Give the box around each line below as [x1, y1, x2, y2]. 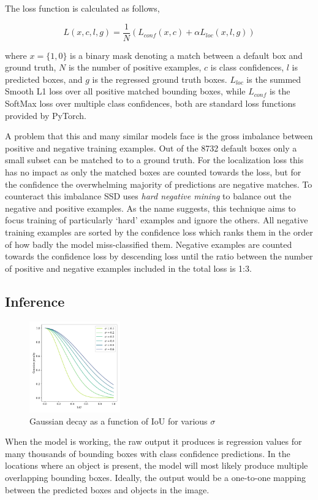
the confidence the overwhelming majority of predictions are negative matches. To [5, 177, 312, 190]
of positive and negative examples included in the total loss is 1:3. [5, 261, 252, 274]
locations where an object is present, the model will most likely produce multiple [5, 459, 308, 472]
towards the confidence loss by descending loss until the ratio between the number [5, 250, 313, 263]
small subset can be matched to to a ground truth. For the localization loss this [5, 153, 304, 166]
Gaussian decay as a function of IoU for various [29, 414, 208, 427]
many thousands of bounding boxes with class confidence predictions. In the [5, 447, 290, 460]
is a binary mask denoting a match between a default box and [70, 48, 303, 61]
